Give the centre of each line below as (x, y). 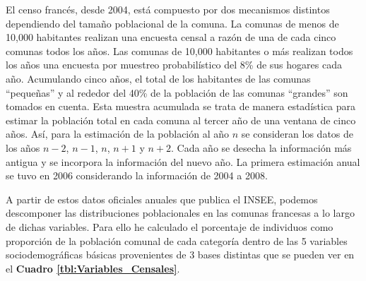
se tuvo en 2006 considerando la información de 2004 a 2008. (137, 175)
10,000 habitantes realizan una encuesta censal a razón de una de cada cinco (171, 37)
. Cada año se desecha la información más (261, 147)
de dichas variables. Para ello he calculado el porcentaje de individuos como (170, 226)
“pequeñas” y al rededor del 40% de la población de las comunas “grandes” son (177, 92)
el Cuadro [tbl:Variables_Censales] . (93, 268)
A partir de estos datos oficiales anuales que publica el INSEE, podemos (162, 199)
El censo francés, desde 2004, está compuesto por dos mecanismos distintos (168, 9)
